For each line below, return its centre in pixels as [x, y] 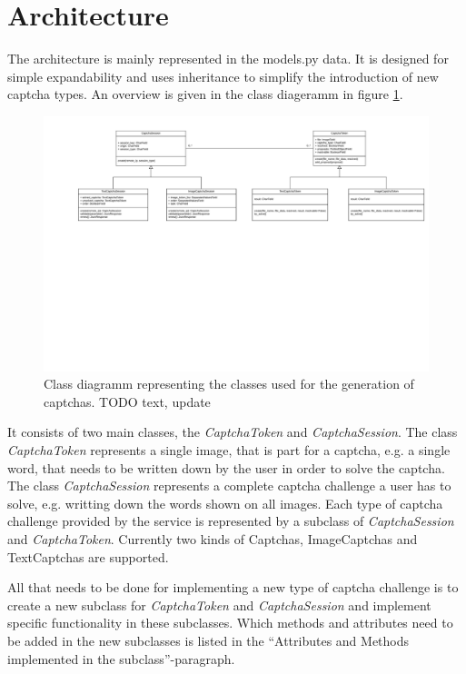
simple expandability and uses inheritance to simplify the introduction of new [223, 76]
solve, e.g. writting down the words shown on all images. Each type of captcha [225, 503]
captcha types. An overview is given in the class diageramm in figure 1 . [205, 94]
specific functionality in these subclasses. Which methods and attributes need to [230, 623]
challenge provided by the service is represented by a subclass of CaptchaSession [231, 521]
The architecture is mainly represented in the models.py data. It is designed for [228, 59]
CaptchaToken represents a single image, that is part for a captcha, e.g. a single [229, 450]
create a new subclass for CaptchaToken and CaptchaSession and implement [219, 605]
